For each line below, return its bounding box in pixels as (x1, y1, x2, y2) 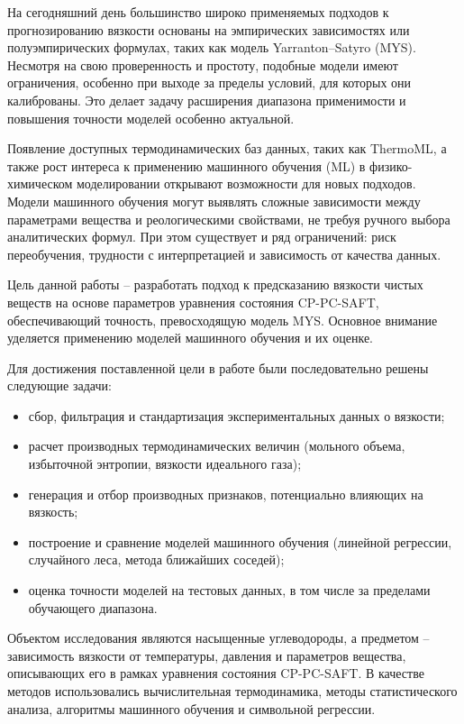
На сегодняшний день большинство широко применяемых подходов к (7, 3, 389, 21)
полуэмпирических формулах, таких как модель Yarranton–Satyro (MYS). (7, 38, 416, 57)
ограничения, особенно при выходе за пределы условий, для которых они (7, 73, 412, 92)
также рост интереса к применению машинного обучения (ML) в (7, 156, 366, 175)
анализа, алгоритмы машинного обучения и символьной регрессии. (7, 699, 376, 718)
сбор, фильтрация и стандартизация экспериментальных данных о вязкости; (28, 406, 445, 425)
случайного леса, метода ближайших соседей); (28, 550, 285, 569)
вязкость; (28, 502, 78, 521)
